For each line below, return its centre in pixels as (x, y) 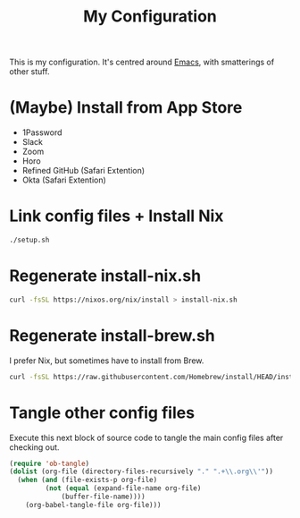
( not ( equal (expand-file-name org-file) (123, 488)
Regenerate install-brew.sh (112, 335)
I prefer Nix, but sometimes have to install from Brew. (107, 361)
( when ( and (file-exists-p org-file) (87, 480)
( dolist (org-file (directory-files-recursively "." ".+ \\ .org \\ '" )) (142, 471)
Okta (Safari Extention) (64, 180)
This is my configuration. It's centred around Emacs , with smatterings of (142, 62)
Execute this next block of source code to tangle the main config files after (146, 437)
